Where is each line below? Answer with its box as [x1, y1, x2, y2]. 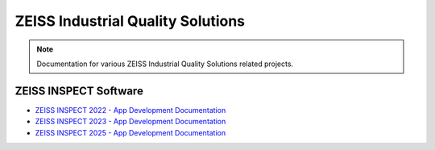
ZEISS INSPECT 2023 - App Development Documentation [35, 117, 226, 127]
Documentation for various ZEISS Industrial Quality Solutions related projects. [36, 59, 294, 69]
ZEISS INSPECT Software [14, 84, 144, 98]
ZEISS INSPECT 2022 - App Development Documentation [35, 105, 226, 115]
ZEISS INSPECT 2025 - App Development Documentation [35, 127, 226, 137]
